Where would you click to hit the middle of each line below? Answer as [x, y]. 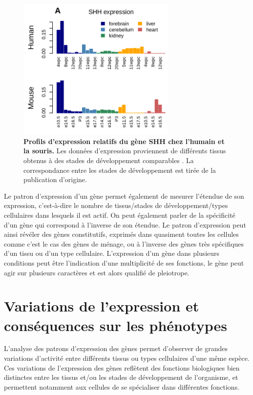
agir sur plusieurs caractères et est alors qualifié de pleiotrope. [97, 272]
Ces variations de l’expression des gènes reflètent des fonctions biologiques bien [122, 367]
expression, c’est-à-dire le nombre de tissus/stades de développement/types [116, 205]
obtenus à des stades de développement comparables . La [109, 160]
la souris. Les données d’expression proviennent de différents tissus [125, 151]
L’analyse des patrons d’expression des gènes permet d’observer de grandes [116, 348]
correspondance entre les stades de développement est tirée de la [120, 170]
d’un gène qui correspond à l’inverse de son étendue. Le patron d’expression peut [125, 224]
